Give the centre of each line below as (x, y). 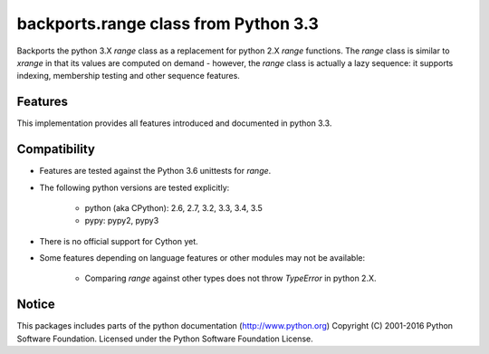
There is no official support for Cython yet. (119, 241)
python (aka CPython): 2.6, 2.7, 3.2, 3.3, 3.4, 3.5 (173, 207)
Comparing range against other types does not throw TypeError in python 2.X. (230, 278)
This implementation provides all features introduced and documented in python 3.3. (174, 123)
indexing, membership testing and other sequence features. (128, 76)
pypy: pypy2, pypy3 (122, 221)
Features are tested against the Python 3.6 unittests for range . (155, 171)
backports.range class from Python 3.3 (168, 24)
